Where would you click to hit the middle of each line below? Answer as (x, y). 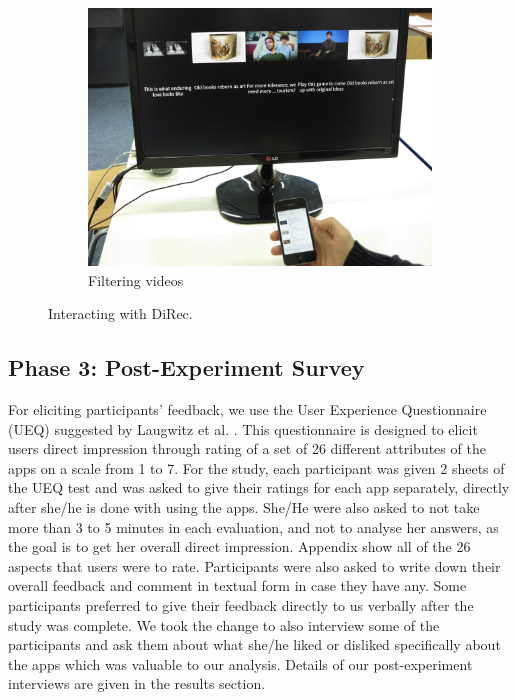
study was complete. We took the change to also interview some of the (224, 624)
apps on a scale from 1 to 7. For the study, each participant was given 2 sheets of (256, 467)
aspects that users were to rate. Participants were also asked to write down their (254, 565)
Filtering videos (136, 279)
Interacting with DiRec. (120, 313)
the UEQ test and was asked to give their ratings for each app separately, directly (259, 487)
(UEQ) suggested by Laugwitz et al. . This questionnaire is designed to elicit (243, 428)
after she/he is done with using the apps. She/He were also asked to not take (244, 506)
